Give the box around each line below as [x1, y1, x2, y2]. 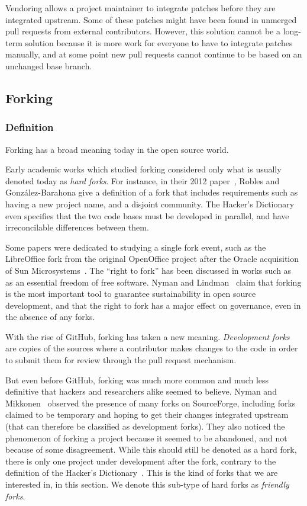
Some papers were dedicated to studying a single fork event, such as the [5, 241, 266, 253]
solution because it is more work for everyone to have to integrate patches [25, 36, 293, 49]
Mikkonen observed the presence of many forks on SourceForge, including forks [5, 396, 296, 409]
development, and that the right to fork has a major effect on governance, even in [5, 299, 301, 311]
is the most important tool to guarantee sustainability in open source [5, 287, 256, 300]
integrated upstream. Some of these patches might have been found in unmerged [5, 13, 297, 25]
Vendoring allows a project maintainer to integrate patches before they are [5, 2, 276, 14]
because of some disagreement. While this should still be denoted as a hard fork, [5, 443, 297, 456]
